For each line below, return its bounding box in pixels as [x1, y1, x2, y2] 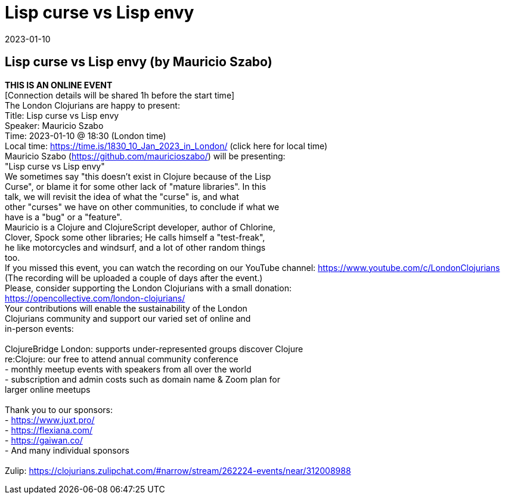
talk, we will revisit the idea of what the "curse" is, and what [5, 191, 239, 202]
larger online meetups [5, 384, 91, 395]
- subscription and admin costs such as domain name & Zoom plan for [5, 374, 280, 384]
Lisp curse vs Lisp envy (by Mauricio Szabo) [5, 54, 272, 70]
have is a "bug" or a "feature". [5, 211, 122, 222]
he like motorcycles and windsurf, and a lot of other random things [5, 242, 266, 252]
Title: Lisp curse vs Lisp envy [5, 110, 119, 121]
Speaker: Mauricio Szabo [5, 120, 104, 131]
